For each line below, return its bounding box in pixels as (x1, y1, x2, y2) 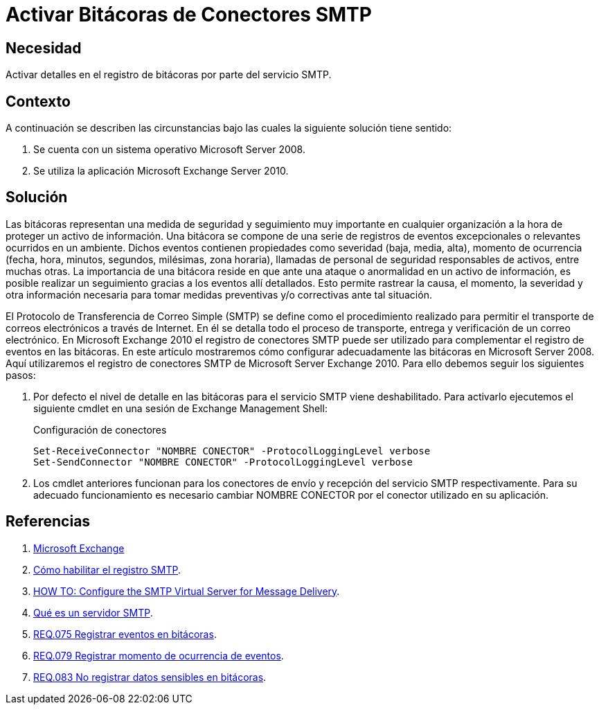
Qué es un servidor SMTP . (33, 606, 153, 619)
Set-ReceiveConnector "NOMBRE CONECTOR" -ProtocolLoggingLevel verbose (33, 445, 431, 456)
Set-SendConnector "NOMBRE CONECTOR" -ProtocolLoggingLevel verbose (33, 456, 413, 468)
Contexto (6, 92, 71, 110)
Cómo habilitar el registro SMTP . (33, 563, 181, 576)
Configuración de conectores (33, 423, 167, 436)
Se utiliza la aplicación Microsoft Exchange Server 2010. (33, 165, 289, 177)
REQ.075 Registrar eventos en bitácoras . (33, 628, 217, 640)
